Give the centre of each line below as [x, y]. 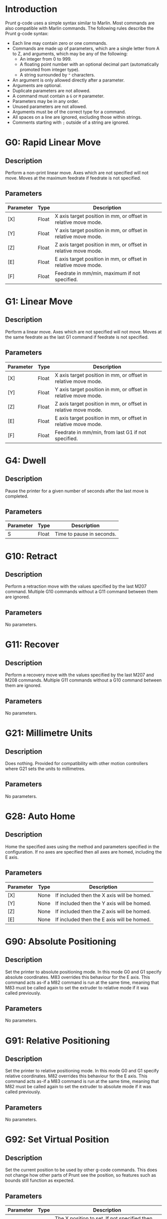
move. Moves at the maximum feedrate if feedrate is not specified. [73, 178]
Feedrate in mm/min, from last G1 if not [100, 432]
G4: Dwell [26, 460]
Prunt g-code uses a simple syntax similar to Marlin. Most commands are [80, 23]
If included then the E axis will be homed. [103, 919]
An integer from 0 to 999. [46, 59]
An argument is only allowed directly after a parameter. [69, 80]
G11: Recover [32, 645]
